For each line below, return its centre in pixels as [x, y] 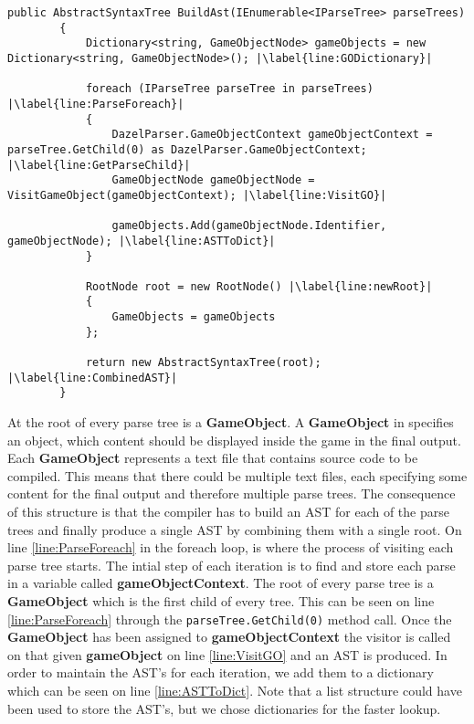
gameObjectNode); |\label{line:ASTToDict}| [142, 241]
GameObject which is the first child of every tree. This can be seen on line [221, 601]
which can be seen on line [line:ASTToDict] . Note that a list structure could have [235, 691]
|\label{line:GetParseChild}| [99, 165]
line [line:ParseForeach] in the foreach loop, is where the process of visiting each [231, 547]
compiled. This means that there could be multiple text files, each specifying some [237, 475]
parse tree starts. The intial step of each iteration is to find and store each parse [232, 565]
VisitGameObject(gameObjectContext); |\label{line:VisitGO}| [197, 195]
